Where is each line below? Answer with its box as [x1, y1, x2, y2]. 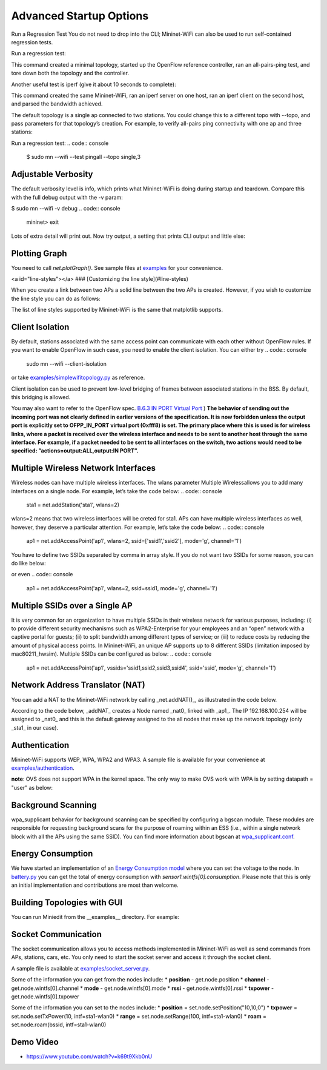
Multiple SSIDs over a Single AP [11, 601, 133, 611]
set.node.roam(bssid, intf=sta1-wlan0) [11, 1021, 107, 1028]
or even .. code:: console [11, 571, 73, 578]
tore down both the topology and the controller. [11, 70, 130, 77]
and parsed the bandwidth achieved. [11, 100, 103, 107]
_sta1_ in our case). [11, 724, 59, 731]
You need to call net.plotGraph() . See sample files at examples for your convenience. [11, 264, 223, 271]
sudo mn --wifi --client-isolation [26, 360, 107, 367]
